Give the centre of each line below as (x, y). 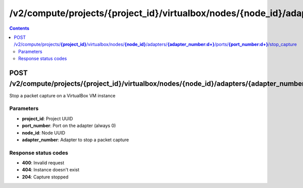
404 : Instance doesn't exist (51, 170)
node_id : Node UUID (44, 133)
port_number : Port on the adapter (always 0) (69, 126)
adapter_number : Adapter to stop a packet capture (75, 140)
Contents (19, 28)
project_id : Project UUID (47, 118)
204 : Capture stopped (45, 177)
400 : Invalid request (43, 163)
